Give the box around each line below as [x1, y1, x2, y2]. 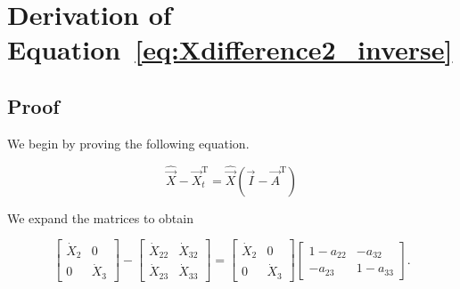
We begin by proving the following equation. [7, 133, 250, 152]
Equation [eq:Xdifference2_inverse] [7, 31, 453, 68]
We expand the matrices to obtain [7, 208, 193, 227]
